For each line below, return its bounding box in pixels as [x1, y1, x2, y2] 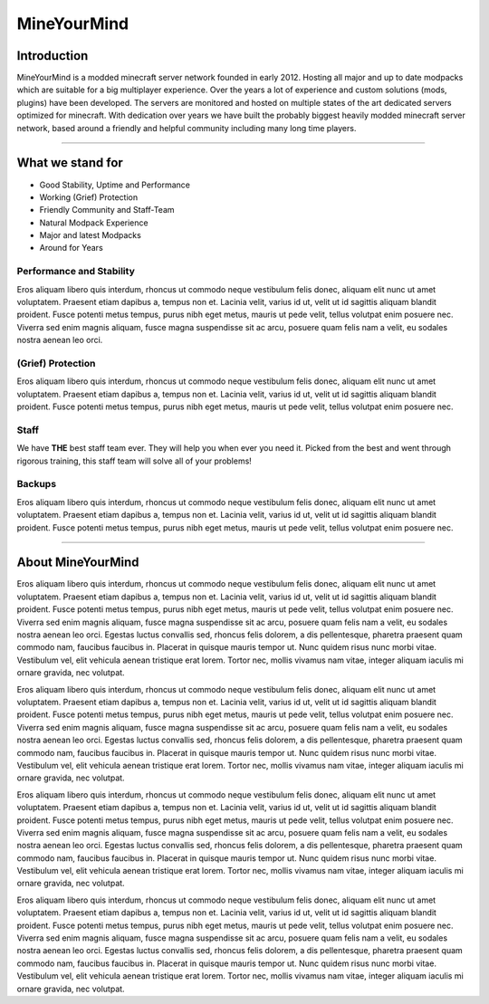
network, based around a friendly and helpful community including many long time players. [16, 122, 357, 133]
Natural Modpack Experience [39, 217, 149, 228]
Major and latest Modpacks [39, 230, 142, 241]
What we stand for [16, 155, 124, 171]
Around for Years [39, 243, 103, 253]
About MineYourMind [16, 555, 139, 570]
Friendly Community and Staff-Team [39, 205, 175, 215]
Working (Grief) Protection [39, 191, 139, 203]
